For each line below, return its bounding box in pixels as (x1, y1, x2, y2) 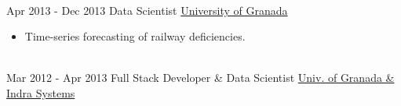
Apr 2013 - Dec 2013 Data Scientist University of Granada (6, 2, 288, 18)
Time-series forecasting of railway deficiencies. (24, 28, 246, 44)
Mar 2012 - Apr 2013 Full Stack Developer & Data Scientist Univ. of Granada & (6, 69, 395, 86)
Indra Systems (6, 84, 75, 101)
